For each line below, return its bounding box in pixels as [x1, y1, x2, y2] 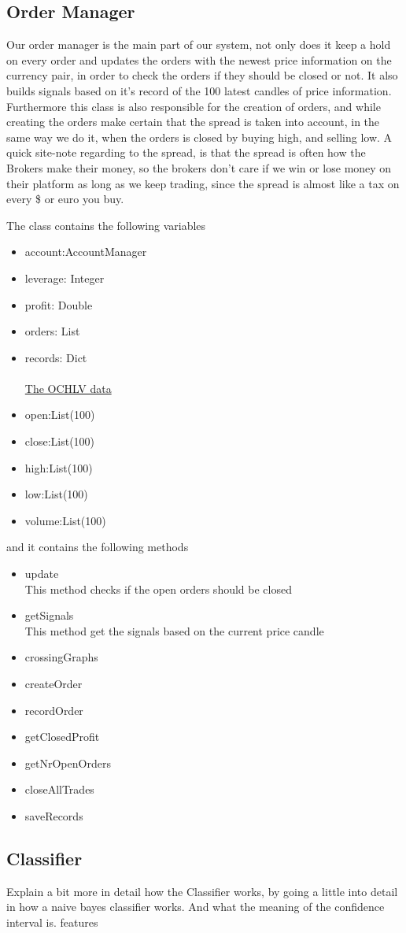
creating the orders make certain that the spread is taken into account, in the [6, 113, 380, 130]
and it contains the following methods [6, 539, 189, 555]
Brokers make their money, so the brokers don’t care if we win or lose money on [6, 159, 392, 176]
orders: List [24, 323, 80, 339]
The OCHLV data [24, 379, 112, 396]
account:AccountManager [24, 243, 147, 260]
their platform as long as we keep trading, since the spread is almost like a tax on [6, 175, 400, 191]
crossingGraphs [24, 649, 98, 665]
